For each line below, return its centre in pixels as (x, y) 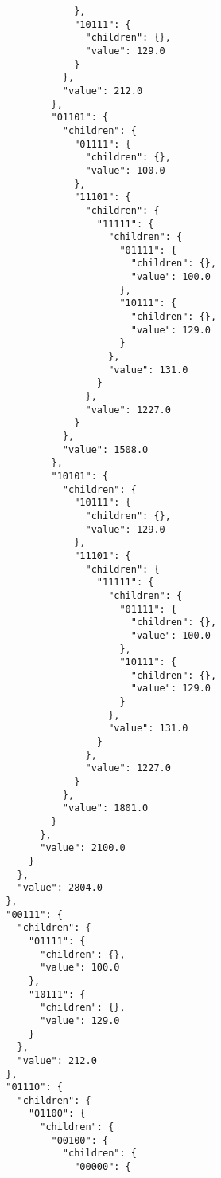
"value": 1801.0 (105, 808)
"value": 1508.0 (105, 449)
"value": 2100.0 (83, 848)
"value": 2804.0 (60, 888)
